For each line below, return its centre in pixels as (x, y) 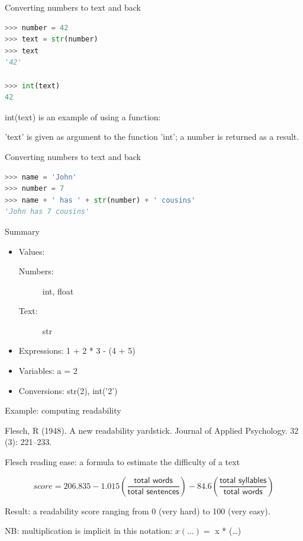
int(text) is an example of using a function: (83, 116)
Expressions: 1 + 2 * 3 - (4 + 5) (77, 350)
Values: (32, 251)
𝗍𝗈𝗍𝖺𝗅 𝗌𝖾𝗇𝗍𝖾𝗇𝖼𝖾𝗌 (153, 492)
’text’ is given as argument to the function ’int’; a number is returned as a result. (152, 137)
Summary (22, 231)
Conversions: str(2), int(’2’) (68, 390)
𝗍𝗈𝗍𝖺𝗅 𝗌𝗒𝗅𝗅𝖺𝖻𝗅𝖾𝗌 (243, 481)
